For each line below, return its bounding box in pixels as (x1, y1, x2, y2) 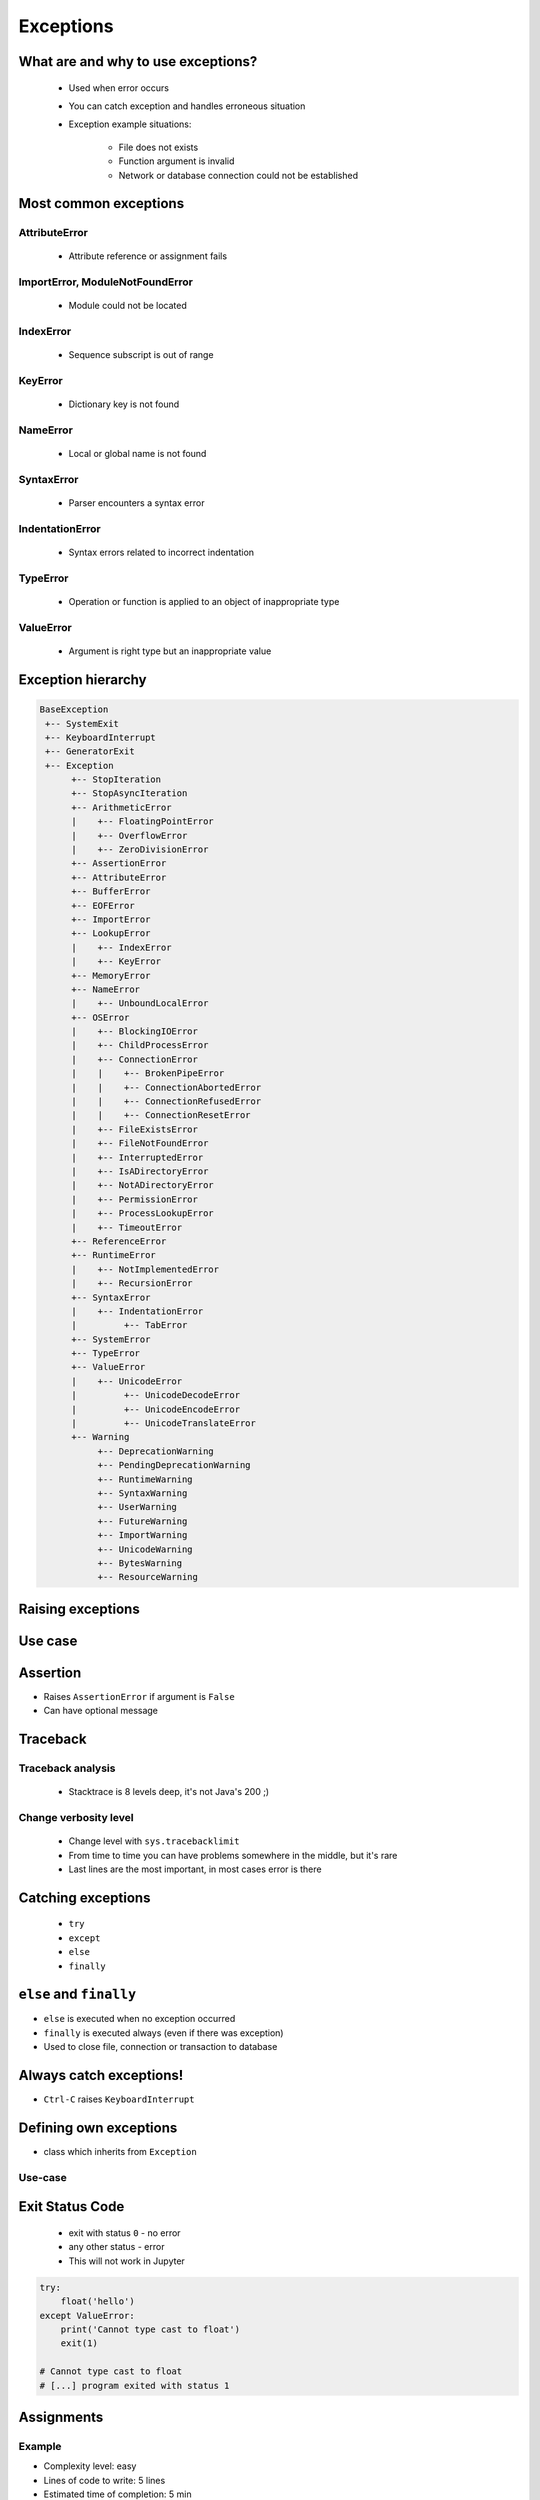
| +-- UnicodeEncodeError (71, 1403, 240, 1415)
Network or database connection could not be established (118, 169, 359, 181)
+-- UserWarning (97, 1501, 177, 1513)
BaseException (39, 704, 109, 715)
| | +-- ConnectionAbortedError (71, 1081, 262, 1093)
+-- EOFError (71, 900, 135, 911)
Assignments (18, 2408, 104, 2425)
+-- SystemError (71, 1333, 151, 1345)
